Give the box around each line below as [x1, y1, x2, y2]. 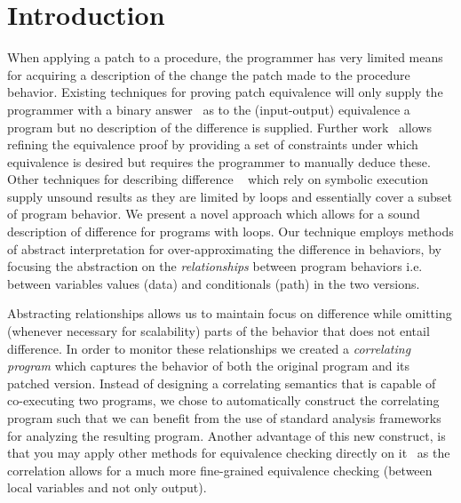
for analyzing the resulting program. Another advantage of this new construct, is [7, 426, 446, 444]
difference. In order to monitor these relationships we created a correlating [7, 339, 411, 357]
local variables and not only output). [7, 478, 207, 497]
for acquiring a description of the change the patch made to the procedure [7, 65, 410, 84]
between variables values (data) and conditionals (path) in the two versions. [7, 274, 420, 292]
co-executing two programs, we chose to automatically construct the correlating [7, 391, 440, 410]
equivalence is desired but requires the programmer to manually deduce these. [7, 152, 431, 171]
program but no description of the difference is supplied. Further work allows [7, 117, 432, 136]
